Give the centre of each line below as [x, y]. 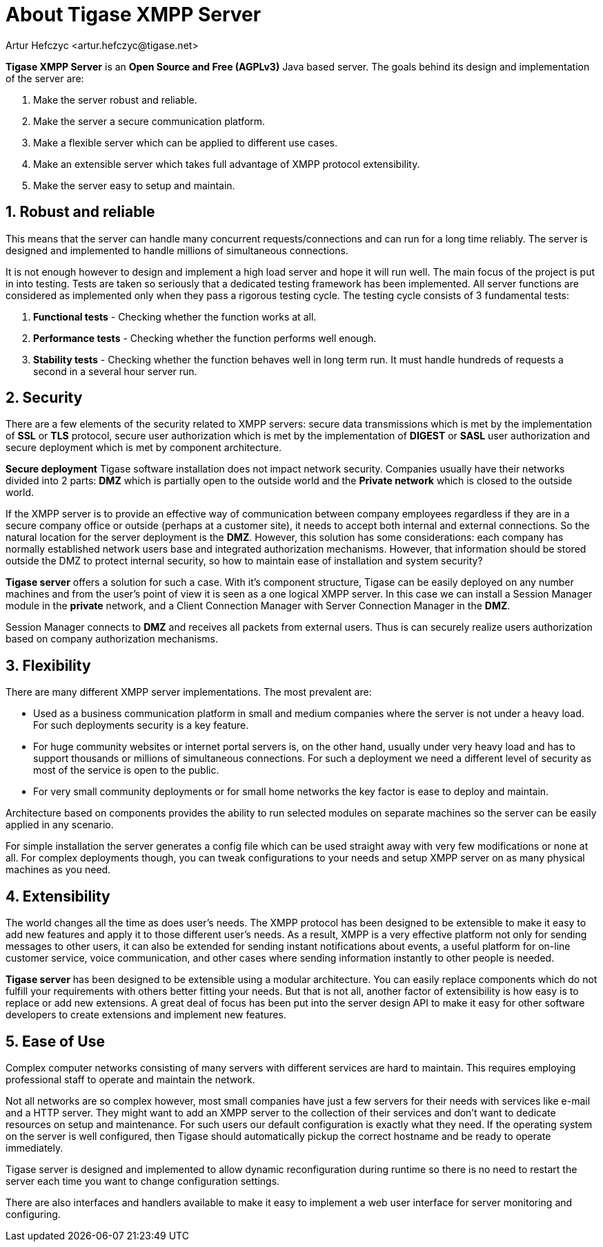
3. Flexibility [48, 665]
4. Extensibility [58, 896]
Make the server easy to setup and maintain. [134, 185]
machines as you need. [58, 870]
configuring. [33, 1214]
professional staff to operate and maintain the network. [130, 1079]
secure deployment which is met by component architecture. [144, 448]
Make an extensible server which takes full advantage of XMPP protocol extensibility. [227, 164]
